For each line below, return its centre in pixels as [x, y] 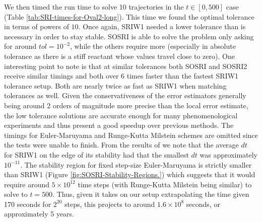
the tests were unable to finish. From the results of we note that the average [121, 145]
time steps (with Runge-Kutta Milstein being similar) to [165, 184]
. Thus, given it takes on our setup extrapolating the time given [151, 194]
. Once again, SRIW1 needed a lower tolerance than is [162, 26]
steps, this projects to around [110, 204]
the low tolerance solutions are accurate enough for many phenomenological [121, 115]
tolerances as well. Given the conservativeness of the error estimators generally [125, 95]
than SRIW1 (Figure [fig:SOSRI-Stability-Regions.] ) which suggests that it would [130, 174]
